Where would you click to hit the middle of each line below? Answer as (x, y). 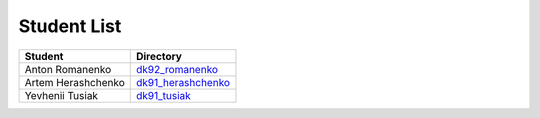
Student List (70, 26)
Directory (158, 56)
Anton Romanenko (68, 69)
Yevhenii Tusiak (61, 95)
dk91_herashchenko (182, 82)
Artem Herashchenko (74, 82)
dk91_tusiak (163, 95)
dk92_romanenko (177, 69)
